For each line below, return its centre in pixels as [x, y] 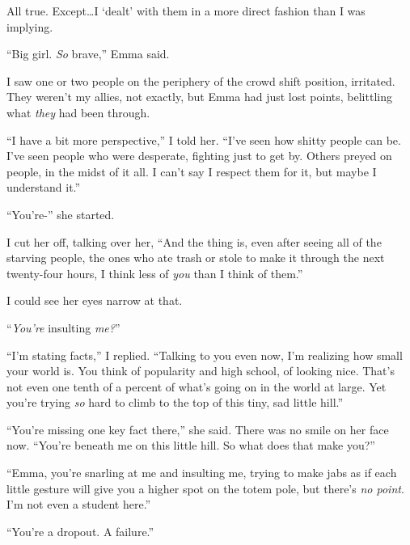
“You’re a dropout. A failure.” [80, 531]
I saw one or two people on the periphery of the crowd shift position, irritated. [201, 80]
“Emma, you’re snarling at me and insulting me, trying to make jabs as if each [202, 473]
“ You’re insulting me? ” [63, 327]
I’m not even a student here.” [79, 504]
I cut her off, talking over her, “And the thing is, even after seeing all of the [194, 241]
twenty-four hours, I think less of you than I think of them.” [155, 273]
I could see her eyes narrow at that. [95, 300]
